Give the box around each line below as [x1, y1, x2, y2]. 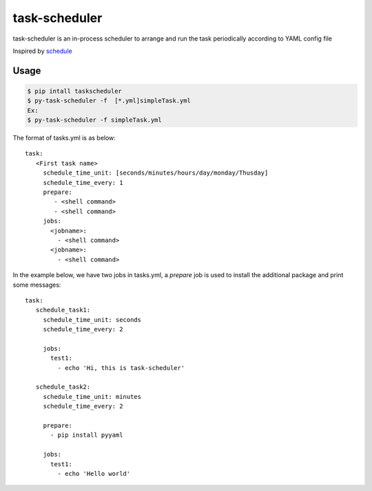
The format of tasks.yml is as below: [12, 134, 116, 142]
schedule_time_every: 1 [43, 179, 123, 186]
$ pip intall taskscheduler [27, 87, 122, 95]
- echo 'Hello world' [57, 470, 131, 477]
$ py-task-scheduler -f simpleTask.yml [27, 116, 162, 124]
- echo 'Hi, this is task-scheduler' [57, 364, 185, 371]
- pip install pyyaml [50, 431, 123, 439]
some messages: [12, 281, 61, 289]
